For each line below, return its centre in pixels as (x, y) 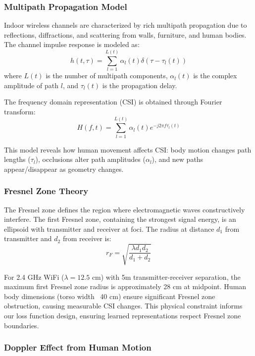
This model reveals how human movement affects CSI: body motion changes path (128, 149)
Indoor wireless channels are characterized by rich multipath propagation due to (126, 25)
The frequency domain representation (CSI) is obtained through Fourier (113, 102)
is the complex (215, 76)
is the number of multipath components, (107, 76)
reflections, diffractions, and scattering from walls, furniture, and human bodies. (125, 34)
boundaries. (22, 325)
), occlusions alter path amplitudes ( (90, 159)
